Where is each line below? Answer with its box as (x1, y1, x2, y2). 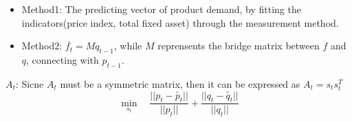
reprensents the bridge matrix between (157, 38, 320, 53)
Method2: (21, 38, 63, 53)
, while (113, 38, 142, 53)
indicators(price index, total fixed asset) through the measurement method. (21, 15, 339, 29)
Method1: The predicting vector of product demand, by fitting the (21, 2, 301, 16)
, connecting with (26, 52, 99, 66)
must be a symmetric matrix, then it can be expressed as (60, 76, 300, 90)
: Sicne (15, 76, 44, 90)
